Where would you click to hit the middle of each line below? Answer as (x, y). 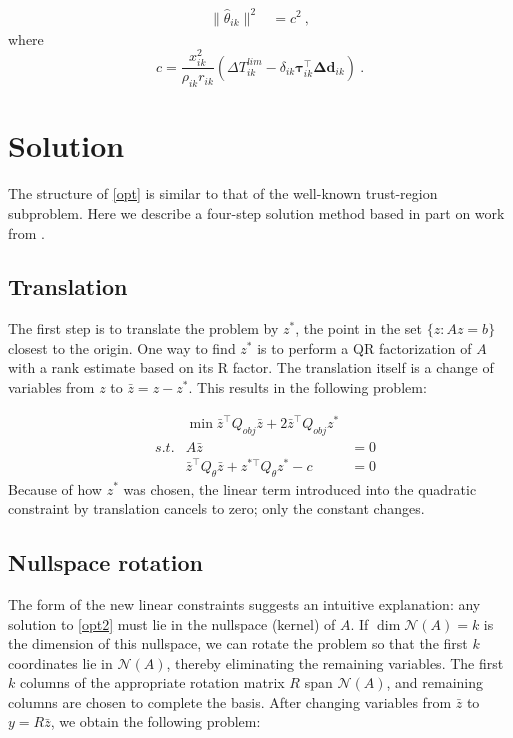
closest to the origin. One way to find (122, 347)
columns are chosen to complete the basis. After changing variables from (230, 701)
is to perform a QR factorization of (364, 347)
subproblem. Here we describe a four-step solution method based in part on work (256, 212)
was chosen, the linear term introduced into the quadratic (300, 488)
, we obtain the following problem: (155, 721)
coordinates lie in (60, 662)
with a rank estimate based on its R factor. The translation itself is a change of (251, 367)
